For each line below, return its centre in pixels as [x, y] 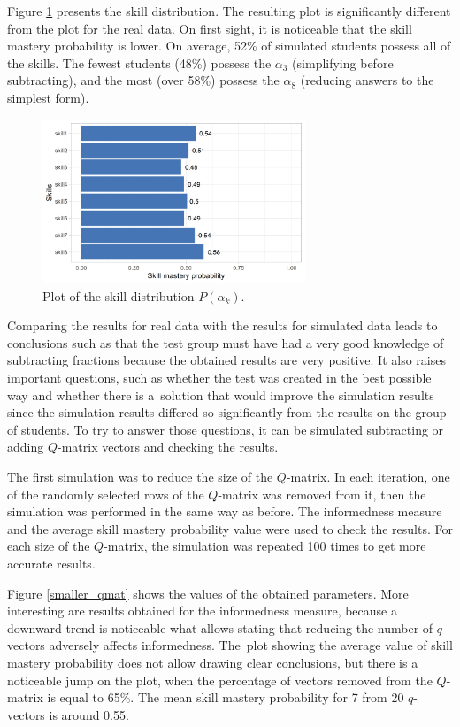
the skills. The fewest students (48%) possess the [139, 62]
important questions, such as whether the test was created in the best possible [219, 378]
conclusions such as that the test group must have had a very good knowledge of [226, 342]
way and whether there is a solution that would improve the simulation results [221, 394]
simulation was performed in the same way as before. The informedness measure [225, 511]
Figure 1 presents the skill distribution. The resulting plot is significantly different [229, 11]
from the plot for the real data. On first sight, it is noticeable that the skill [210, 28]
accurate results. [51, 563]
